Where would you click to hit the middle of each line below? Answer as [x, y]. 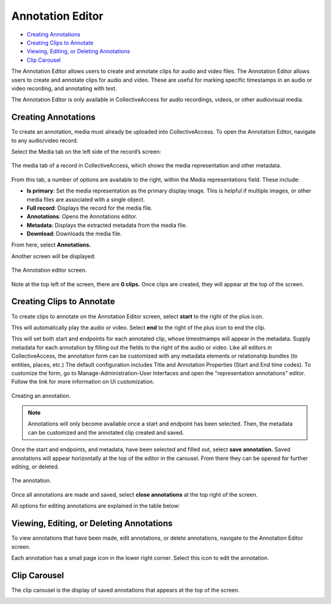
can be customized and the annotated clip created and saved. [106, 432]
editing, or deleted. [35, 467]
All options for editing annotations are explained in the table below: [96, 506]
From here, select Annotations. [51, 245]
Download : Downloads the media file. [74, 234]
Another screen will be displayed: [54, 256]
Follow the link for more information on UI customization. [83, 382]
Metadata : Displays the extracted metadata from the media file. [107, 225]
